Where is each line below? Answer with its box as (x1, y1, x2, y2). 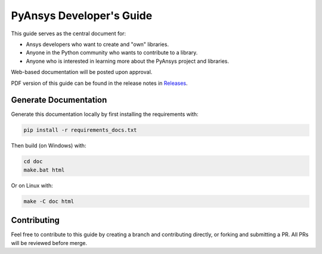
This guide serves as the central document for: (11, 30, 126, 37)
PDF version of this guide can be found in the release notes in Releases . (11, 79, 188, 87)
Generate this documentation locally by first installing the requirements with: (11, 111, 199, 118)
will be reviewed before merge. (11, 239, 88, 246)
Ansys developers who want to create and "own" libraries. (26, 41, 169, 48)
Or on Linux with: (11, 182, 53, 189)
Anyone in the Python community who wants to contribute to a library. (26, 49, 198, 56)
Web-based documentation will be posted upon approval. (11, 69, 153, 76)
